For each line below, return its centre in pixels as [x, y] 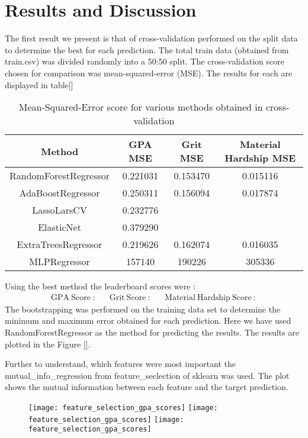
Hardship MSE [260, 158]
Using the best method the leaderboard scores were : [100, 286]
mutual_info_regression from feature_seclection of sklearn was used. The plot [147, 375]
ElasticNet [60, 227]
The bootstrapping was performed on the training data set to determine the [143, 309]
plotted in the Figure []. [48, 344]
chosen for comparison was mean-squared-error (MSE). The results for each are [149, 73]
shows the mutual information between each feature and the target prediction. [147, 387]
